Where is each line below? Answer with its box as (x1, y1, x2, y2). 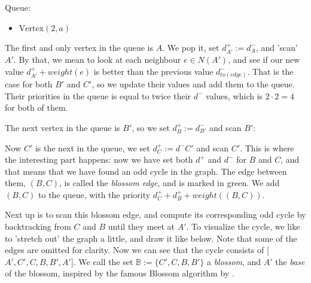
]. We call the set (71, 255, 133, 267)
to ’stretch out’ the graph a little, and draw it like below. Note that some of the (5, 232, 297, 244)
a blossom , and (206, 255, 261, 267)
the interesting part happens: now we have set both (5, 153, 193, 166)
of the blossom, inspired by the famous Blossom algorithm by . (5, 267, 234, 279)
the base (275, 255, 305, 267)
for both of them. (5, 101, 68, 114)
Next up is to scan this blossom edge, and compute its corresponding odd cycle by (5, 208, 306, 221)
